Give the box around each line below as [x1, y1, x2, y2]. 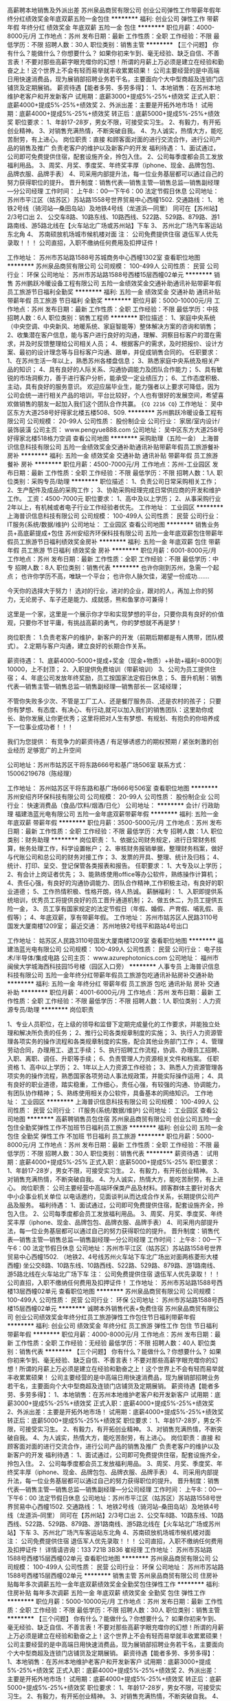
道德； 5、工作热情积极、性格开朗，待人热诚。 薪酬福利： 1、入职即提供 [12, 888, 217, 895]
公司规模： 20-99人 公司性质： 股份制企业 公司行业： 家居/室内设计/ [26, 417, 220, 425]
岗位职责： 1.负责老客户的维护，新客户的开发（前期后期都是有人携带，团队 [7, 633, 218, 641]
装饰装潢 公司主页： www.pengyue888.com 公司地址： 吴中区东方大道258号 [7, 426, 223, 434]
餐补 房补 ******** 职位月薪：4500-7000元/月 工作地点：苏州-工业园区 [7, 460, 211, 468]
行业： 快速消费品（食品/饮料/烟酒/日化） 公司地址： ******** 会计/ [7, 802, 201, 809]
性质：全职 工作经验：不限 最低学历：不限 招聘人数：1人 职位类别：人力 [12, 997, 215, 1005]
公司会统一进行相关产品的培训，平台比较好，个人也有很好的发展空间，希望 [7, 391, 218, 399]
